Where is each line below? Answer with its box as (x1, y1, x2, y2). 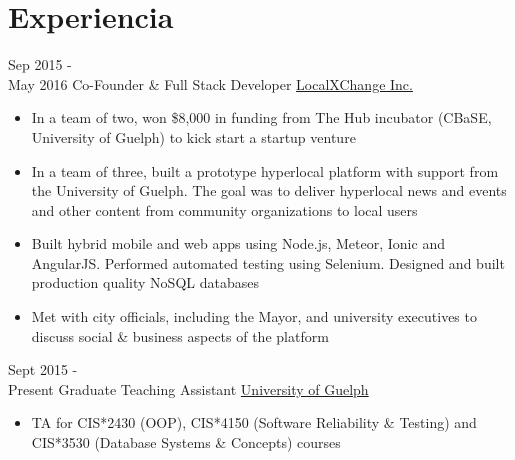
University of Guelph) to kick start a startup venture (31, 126, 356, 147)
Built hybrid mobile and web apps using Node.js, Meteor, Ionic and (31, 233, 445, 254)
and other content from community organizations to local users (31, 199, 418, 220)
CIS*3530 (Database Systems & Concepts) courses (31, 432, 341, 453)
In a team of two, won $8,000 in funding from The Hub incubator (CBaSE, (31, 107, 492, 128)
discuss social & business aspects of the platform (31, 325, 329, 346)
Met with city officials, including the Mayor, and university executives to (31, 306, 477, 327)
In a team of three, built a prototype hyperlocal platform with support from (31, 160, 499, 181)
